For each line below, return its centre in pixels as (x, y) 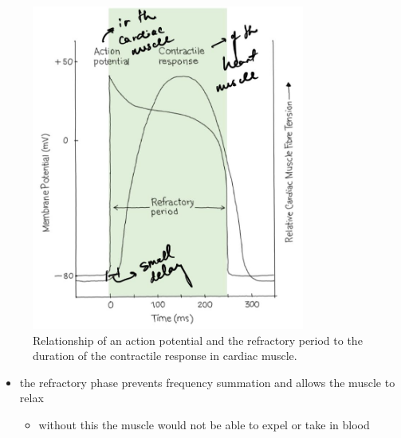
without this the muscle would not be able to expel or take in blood (204, 424)
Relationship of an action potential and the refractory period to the (198, 340)
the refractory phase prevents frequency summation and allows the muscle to (207, 382)
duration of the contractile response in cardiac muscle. (165, 356)
